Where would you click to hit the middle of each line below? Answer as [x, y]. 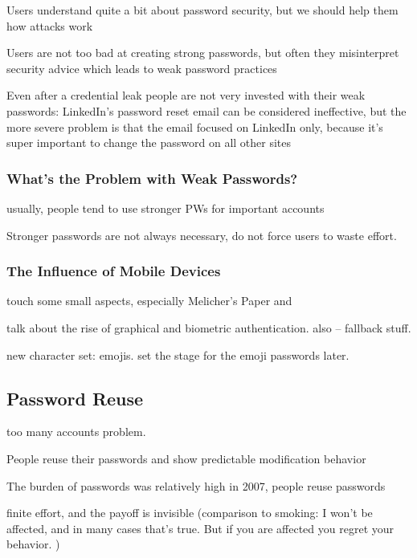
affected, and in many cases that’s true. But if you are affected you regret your [200, 528]
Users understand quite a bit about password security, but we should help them [202, 10]
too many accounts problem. [76, 432]
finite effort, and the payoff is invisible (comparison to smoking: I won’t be [190, 513]
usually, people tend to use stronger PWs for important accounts [166, 208]
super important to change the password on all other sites [149, 143]
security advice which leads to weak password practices [142, 68]
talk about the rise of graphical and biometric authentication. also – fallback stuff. [209, 327]
